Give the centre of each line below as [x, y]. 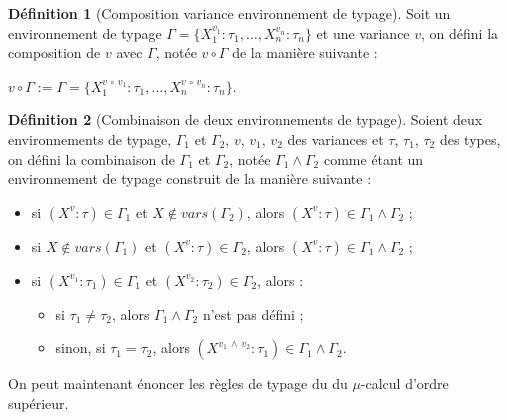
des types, [470, 138]
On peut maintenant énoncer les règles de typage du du [178, 383]
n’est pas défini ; [253, 313]
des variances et [335, 138]
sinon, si [80, 347]
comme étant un [373, 158]
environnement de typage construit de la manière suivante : [190, 178]
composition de [54, 52]
